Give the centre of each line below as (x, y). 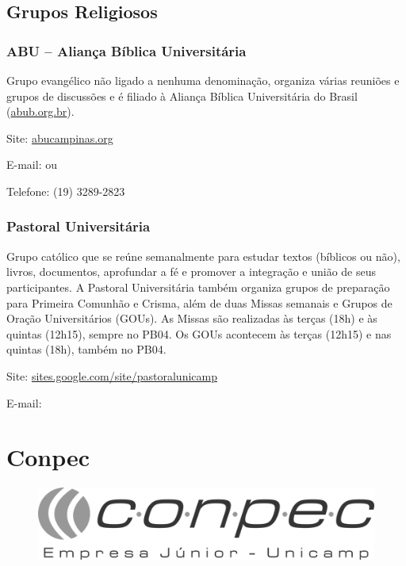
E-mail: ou (32, 164)
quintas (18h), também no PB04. (86, 349)
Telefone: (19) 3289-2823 (66, 191)
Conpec (48, 457)
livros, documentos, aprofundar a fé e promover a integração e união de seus (192, 272)
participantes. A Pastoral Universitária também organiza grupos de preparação (198, 287)
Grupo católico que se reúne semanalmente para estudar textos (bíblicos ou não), (203, 256)
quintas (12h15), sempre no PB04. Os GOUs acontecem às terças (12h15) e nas (199, 333)
